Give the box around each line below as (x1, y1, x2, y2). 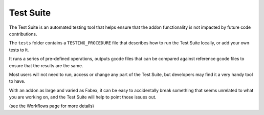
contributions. (9, 31, 37, 37)
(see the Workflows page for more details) (9, 103, 94, 109)
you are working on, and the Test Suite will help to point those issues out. (9, 94, 156, 100)
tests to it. (9, 47, 29, 53)
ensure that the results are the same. (9, 62, 83, 68)
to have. (9, 78, 25, 84)
